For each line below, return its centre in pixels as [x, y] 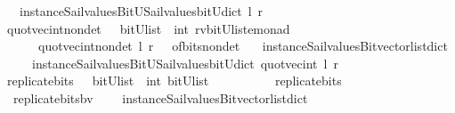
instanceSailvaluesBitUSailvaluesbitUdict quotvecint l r [185, 63]
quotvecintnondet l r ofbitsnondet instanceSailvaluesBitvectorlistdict [243, 46]
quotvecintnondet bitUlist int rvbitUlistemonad [148, 28]
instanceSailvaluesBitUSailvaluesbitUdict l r [141, 11]
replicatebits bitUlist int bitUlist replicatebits [174, 81]
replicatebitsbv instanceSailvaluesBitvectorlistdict [160, 97]
